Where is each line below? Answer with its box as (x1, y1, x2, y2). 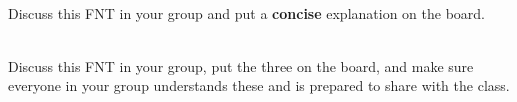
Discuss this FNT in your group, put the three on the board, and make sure (8, 55, 474, 76)
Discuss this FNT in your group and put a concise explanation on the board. (8, 2, 486, 23)
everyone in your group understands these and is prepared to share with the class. (8, 75, 510, 96)
